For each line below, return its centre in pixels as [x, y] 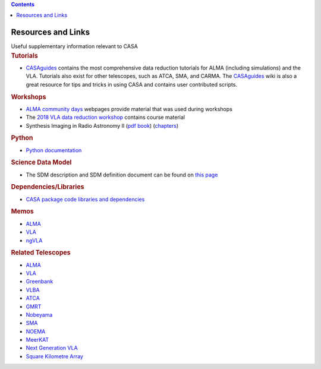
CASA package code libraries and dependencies [85, 199]
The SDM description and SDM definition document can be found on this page [122, 175]
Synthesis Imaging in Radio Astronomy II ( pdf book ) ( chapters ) [102, 125]
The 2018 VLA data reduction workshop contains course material [106, 117]
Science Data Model [41, 162]
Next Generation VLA [52, 348]
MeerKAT [37, 340]
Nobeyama [39, 314]
